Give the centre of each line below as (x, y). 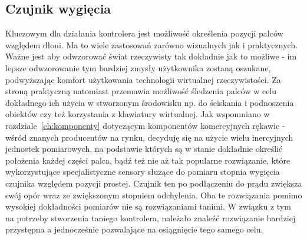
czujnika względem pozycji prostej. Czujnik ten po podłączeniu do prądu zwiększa (154, 183)
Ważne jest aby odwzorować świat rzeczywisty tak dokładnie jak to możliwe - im (151, 56)
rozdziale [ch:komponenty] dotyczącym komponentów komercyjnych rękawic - (145, 125)
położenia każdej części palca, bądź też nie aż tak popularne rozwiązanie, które (148, 160)
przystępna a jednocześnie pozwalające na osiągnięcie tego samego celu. (134, 229)
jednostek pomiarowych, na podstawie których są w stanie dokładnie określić (144, 149)
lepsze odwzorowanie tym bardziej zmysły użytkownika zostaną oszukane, (138, 67)
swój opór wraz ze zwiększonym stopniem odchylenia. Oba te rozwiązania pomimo (154, 195)
